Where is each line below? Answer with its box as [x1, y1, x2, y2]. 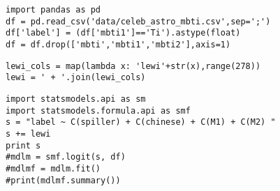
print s [6, 140, 41, 151]
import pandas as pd [6, 5, 101, 15]
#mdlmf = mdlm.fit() [6, 163, 101, 174]
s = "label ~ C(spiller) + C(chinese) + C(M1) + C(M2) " [6, 117, 276, 128]
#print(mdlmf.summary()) [6, 175, 121, 185]
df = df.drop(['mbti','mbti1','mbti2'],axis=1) [6, 39, 231, 49]
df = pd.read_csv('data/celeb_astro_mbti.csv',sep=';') [6, 16, 271, 26]
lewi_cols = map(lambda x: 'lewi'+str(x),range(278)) [6, 61, 261, 71]
